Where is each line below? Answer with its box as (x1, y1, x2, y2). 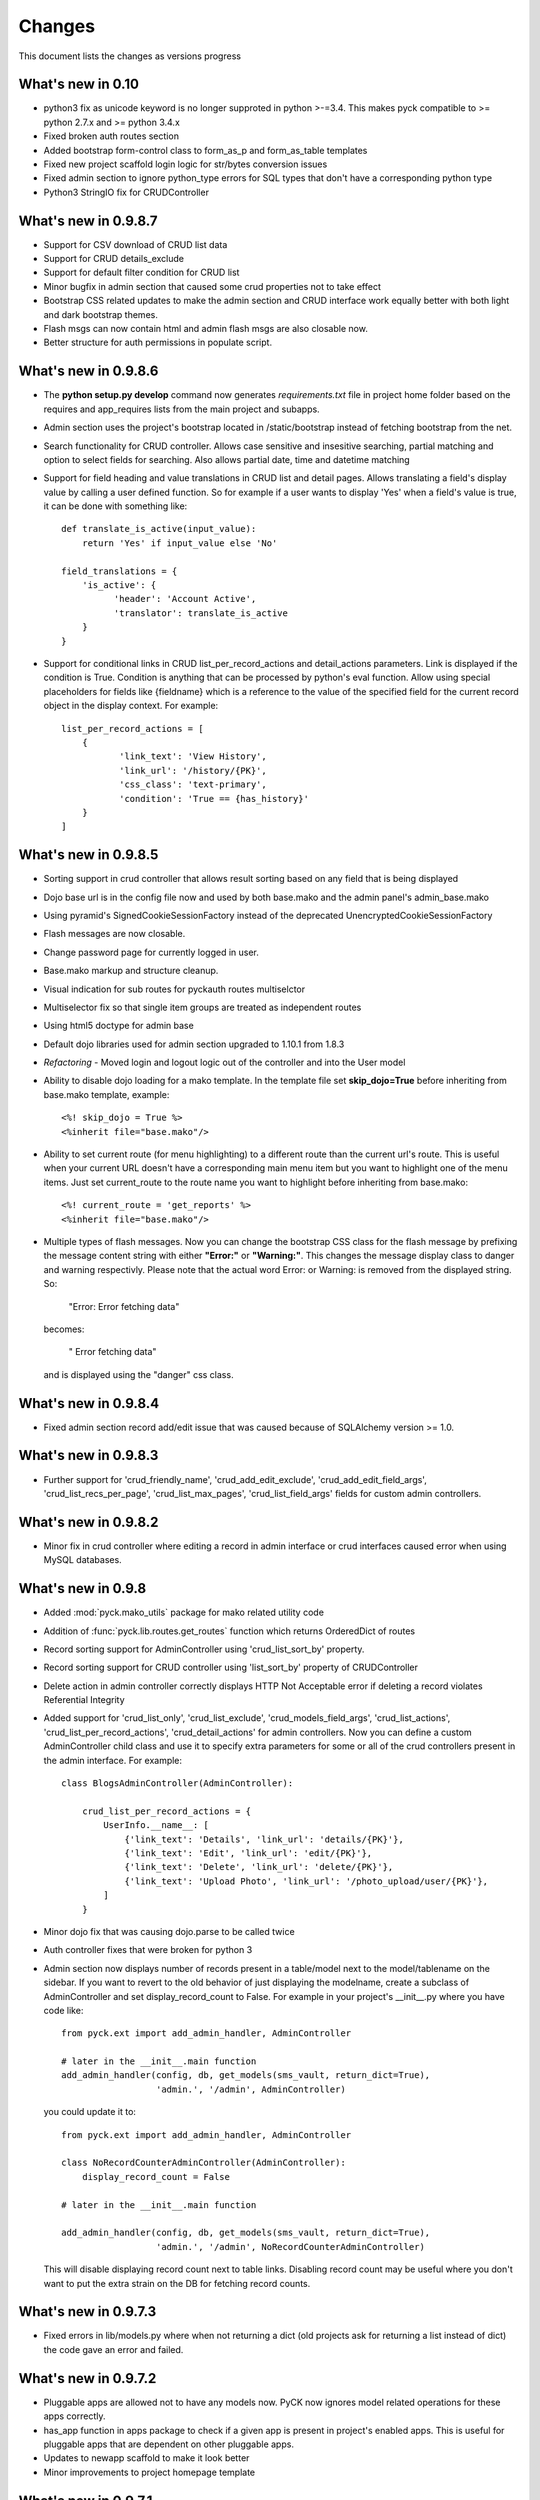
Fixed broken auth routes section (43, 130, 180, 142)
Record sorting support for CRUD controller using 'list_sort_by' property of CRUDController (43, 1661, 419, 1674)
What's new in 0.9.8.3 (18, 1447, 159, 1464)
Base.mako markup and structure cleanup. (43, 965, 219, 977)
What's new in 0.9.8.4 (18, 1395, 160, 1412)
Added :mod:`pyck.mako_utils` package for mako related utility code (43, 1606, 325, 1619)
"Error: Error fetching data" (68, 1300, 180, 1312)
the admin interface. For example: (43, 1754, 183, 1766)
